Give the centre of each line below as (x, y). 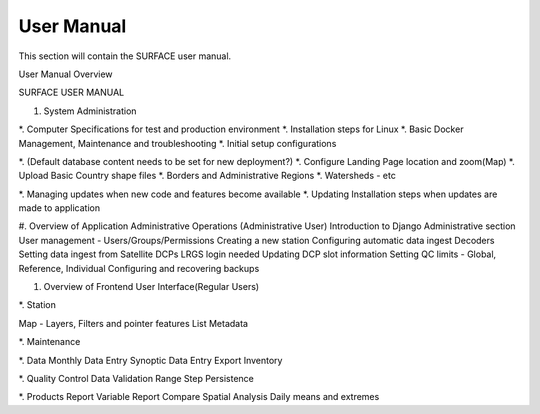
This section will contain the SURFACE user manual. (125, 56)
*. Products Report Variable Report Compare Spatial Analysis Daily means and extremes (199, 397)
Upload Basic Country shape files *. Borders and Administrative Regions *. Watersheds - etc (207, 176)
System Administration (90, 111)
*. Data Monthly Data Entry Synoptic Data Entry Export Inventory (150, 360)
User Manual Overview (66, 74)
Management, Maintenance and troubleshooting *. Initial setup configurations (177, 143)
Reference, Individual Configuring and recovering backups (139, 268)
